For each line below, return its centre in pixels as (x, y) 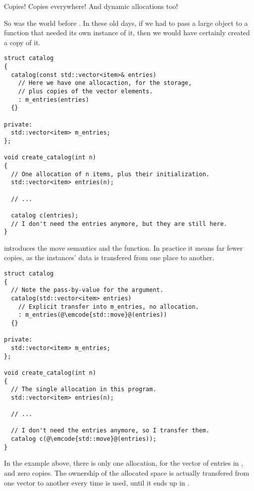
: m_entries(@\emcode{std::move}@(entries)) (93, 315)
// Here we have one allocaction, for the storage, (105, 83)
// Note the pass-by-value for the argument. (87, 290)
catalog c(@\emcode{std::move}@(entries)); (84, 439)
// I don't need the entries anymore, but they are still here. (119, 224)
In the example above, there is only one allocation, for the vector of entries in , (124, 463)
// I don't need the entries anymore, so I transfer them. (110, 431)
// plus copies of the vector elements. (85, 91)
